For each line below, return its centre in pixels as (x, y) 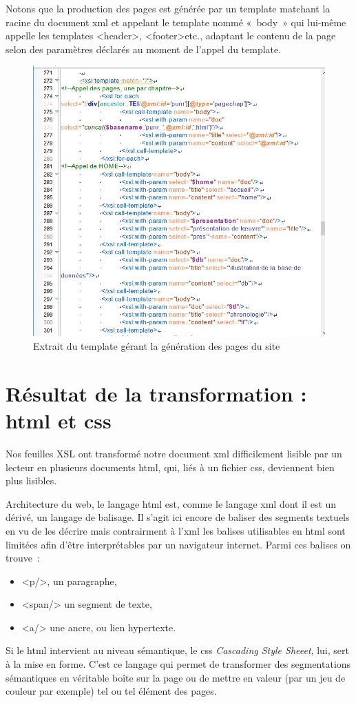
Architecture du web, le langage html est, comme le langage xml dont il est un (171, 503)
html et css (59, 420)
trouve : (23, 558)
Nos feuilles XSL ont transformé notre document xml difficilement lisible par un (174, 453)
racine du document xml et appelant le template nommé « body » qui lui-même (176, 22)
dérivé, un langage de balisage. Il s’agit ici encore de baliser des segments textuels (178, 517)
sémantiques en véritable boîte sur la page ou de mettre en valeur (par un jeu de (176, 677)
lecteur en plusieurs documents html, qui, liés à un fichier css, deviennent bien (170, 467)
